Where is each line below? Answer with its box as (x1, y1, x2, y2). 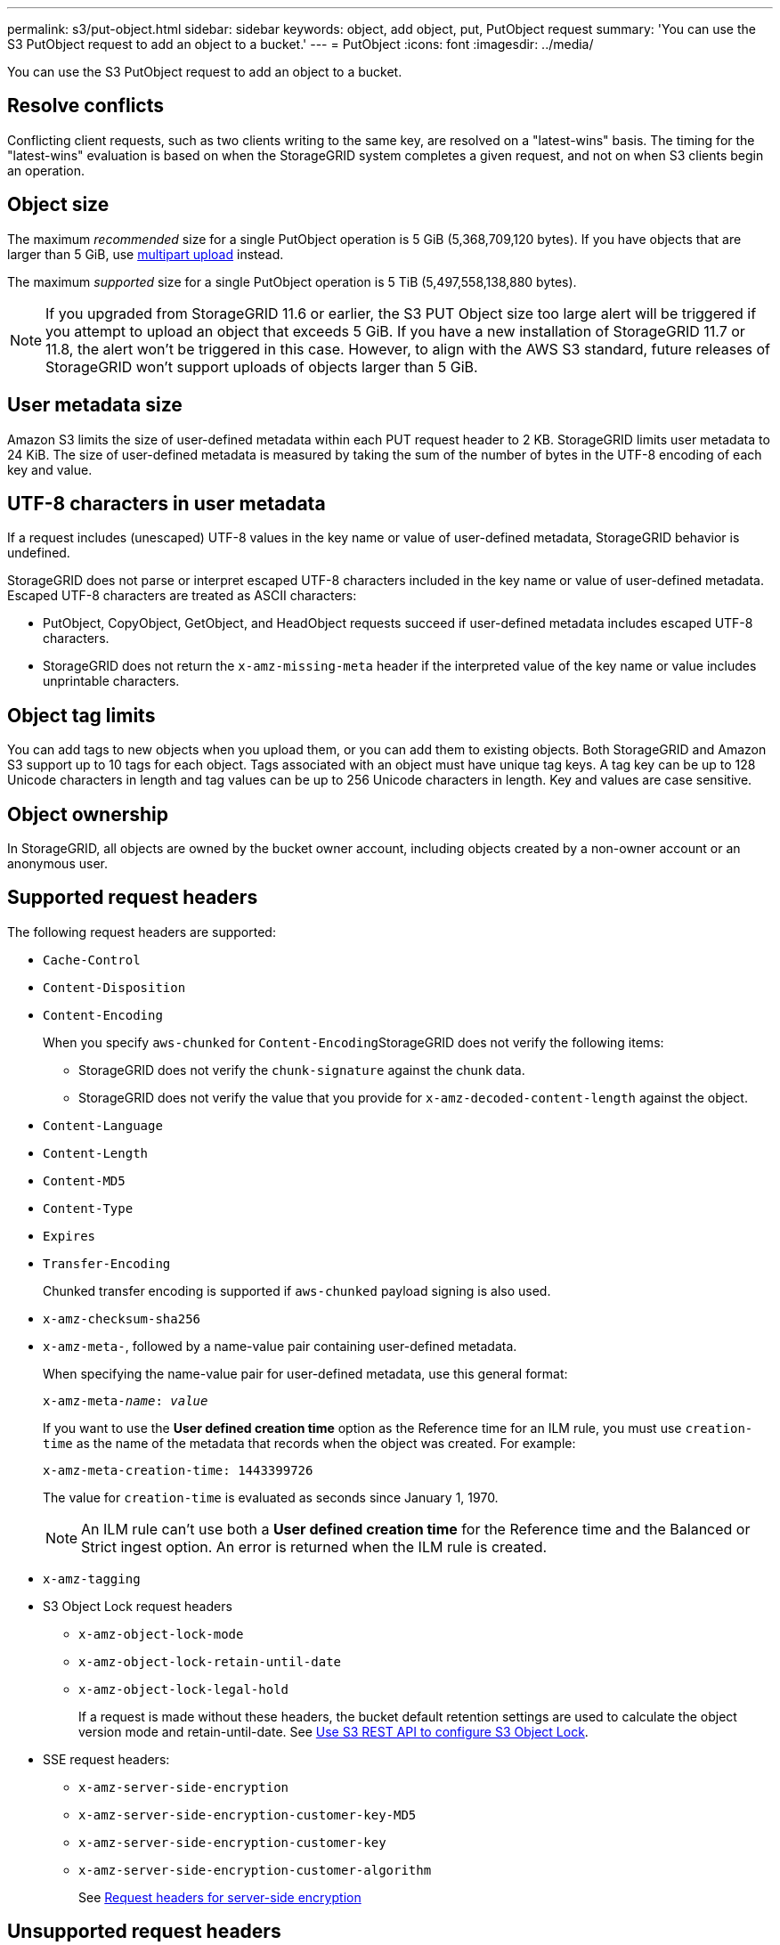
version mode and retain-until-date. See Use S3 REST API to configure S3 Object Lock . (78, 1723, 589, 1739)
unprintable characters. (43, 673, 180, 689)
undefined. (7, 545, 70, 561)
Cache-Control (43, 952, 141, 967)
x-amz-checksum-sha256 (43, 1311, 201, 1326)
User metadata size (7, 394, 183, 417)
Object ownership (7, 802, 168, 826)
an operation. (7, 162, 85, 178)
